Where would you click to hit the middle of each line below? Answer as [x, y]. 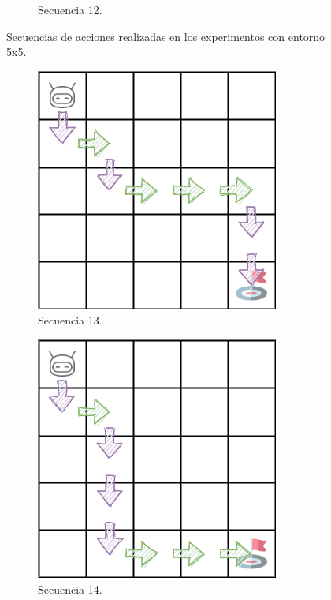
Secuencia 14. [70, 589]
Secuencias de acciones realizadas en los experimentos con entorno [166, 36]
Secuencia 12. [70, 9]
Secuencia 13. [70, 320]
